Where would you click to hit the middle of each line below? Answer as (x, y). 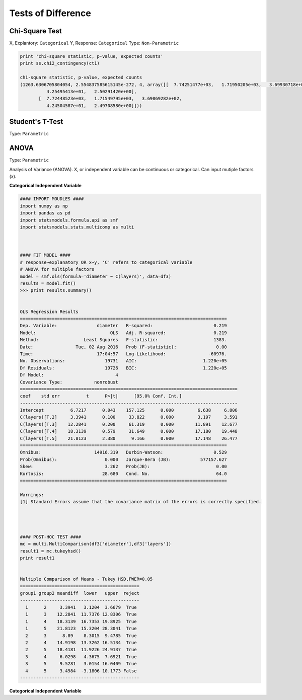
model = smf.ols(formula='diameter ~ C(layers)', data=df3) (96, 276)
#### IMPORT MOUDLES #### (52, 199)
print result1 (37, 558)
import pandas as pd (45, 213)
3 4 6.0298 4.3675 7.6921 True (81, 656)
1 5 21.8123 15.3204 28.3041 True (81, 629)
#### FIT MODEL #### (45, 255)
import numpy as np (44, 206)
